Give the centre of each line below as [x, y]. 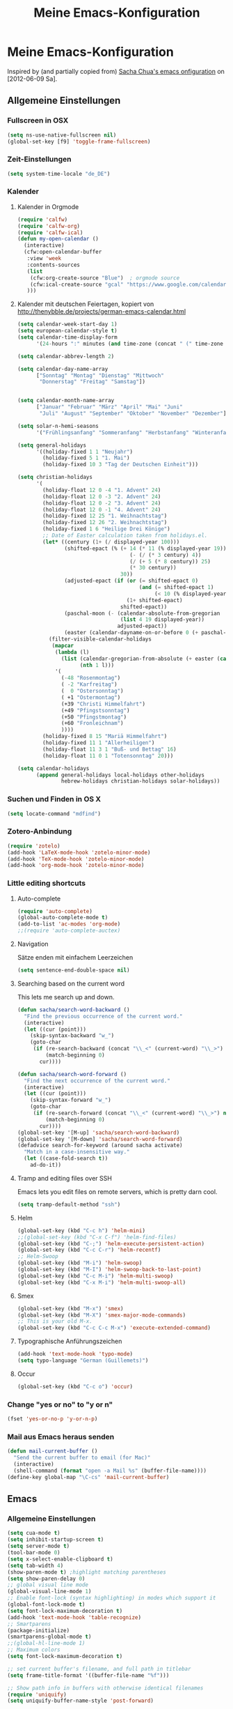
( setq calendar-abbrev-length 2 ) [66, 356]
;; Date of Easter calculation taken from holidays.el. [125, 536]
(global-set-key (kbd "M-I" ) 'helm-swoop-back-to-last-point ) [109, 1270]
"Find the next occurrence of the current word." [97, 1081]
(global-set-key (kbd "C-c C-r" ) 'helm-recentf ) [89, 1250]
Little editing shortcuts [46, 883]
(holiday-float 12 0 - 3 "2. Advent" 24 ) [102, 496]
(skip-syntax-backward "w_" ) [72, 1036]
